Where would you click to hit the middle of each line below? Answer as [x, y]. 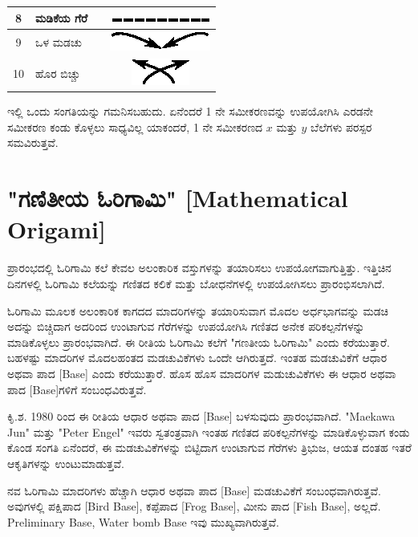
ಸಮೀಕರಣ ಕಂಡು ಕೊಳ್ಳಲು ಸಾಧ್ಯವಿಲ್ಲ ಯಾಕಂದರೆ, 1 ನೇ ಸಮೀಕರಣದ [135, 126]
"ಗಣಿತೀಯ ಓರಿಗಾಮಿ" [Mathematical [178, 198]
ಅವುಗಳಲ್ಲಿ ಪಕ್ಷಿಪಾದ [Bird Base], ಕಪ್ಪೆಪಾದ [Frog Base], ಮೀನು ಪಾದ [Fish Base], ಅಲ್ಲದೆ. [194, 506]
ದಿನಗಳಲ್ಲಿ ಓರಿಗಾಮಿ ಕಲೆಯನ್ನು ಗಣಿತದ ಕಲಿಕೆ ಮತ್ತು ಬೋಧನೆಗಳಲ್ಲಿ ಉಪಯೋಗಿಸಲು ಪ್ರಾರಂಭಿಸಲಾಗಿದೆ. [196, 283]
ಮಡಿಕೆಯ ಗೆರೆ [62, 17]
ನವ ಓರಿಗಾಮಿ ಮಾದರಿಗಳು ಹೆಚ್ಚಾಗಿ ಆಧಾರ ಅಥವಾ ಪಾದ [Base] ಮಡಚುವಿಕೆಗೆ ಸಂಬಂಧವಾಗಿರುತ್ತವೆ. [194, 490]
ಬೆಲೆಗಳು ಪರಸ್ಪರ [341, 126]
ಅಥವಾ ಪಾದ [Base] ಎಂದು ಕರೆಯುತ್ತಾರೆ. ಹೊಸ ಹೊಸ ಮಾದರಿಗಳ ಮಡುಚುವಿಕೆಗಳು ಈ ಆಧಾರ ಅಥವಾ [202, 373]
